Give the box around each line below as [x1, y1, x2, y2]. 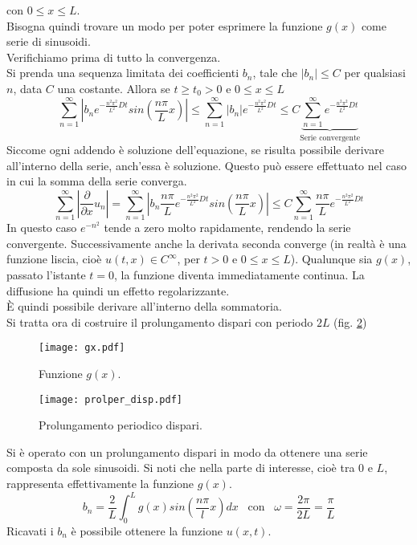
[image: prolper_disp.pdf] [39, 393, 182, 405]
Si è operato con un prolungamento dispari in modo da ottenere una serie [6, 443, 368, 460]
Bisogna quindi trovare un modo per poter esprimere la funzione [6, 17, 323, 34]
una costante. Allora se [57, 79, 170, 96]
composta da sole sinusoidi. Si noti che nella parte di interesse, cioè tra [6, 459, 355, 476]
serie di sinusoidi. [6, 33, 91, 50]
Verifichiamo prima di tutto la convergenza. [6, 48, 221, 65]
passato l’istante [6, 266, 86, 283]
